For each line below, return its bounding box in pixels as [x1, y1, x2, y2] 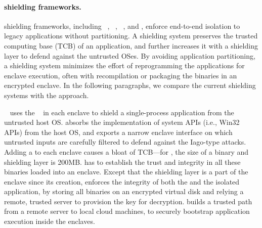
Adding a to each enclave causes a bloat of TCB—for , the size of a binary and [4, 146, 249, 157]
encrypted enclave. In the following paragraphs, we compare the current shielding [4, 80, 256, 90]
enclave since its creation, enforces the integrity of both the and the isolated [4, 176, 240, 187]
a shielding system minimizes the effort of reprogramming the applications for [4, 60, 245, 71]
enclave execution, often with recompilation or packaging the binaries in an [4, 70, 237, 80]
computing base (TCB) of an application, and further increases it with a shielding [4, 40, 258, 51]
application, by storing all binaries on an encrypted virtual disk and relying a [4, 186, 244, 197]
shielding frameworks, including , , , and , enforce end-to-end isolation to [4, 20, 240, 31]
